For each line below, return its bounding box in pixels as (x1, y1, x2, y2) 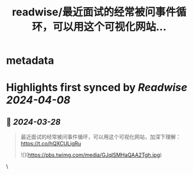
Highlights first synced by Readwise (6, 81, 188, 95)
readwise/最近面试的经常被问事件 (11, 5, 176, 19)
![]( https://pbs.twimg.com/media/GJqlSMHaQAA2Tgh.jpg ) (20, 151, 162, 158)
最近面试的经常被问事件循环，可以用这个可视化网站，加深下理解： (20, 134, 181, 141)
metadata (6, 54, 54, 67)
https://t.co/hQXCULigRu (20, 140, 81, 147)
